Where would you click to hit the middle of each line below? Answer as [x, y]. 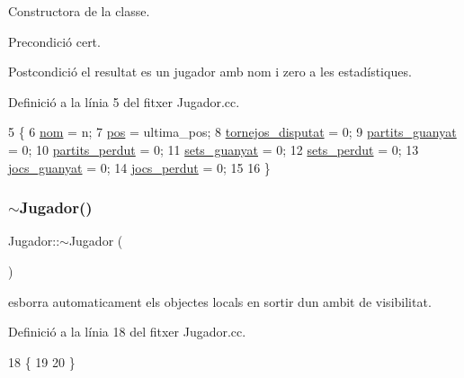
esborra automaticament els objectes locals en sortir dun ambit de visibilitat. [220, 301]
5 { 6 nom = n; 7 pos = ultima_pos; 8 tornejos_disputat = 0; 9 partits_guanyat [232, 132]
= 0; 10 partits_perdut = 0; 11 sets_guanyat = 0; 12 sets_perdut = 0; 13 [214, 149]
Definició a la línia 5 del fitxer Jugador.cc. [124, 101]
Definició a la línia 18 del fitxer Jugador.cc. [127, 332]
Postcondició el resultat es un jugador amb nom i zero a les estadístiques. [210, 72]
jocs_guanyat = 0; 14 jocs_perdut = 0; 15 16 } [139, 167]
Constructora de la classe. [79, 11]
